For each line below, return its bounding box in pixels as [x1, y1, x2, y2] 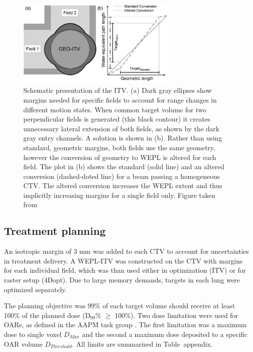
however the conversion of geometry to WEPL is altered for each [23, 152, 217, 162]
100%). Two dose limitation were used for [114, 310, 238, 320]
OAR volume [4, 338, 43, 349]
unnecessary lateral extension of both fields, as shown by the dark [23, 123, 219, 133]
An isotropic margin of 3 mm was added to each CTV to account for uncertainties [4, 246, 249, 256]
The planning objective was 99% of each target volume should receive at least [4, 300, 235, 311]
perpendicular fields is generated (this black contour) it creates [23, 114, 211, 124]
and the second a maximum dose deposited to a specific [82, 329, 248, 339]
